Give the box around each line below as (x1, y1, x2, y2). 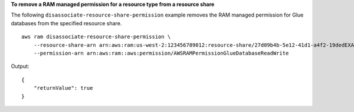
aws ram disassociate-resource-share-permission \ (21, 33, 171, 40)
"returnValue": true (33, 85, 93, 91)
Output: (11, 63, 29, 70)
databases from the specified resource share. (11, 19, 122, 26)
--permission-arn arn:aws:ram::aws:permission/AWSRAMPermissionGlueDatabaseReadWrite (33, 50, 289, 56)
